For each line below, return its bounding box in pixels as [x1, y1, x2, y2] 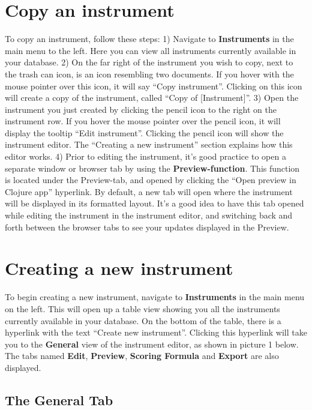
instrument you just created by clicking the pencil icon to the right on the [5, 103, 277, 115]
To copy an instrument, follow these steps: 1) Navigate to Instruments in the [5, 32, 294, 45]
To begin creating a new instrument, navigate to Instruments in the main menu [5, 291, 305, 303]
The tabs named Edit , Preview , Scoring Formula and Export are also [5, 349, 279, 362]
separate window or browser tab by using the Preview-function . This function [5, 161, 300, 174]
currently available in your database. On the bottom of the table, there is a [5, 314, 281, 327]
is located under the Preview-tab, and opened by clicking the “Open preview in [5, 173, 296, 186]
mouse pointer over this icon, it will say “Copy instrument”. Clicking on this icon [5, 79, 302, 92]
